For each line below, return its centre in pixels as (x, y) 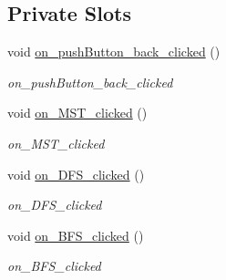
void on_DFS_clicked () (76, 174)
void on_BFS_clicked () (76, 235)
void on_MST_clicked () (77, 113)
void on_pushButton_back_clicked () (114, 52)
